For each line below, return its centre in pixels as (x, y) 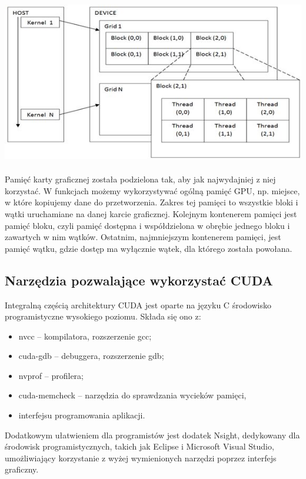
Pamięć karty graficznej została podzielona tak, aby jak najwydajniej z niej (140, 179)
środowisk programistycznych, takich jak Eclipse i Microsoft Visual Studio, (139, 446)
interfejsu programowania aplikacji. (82, 415)
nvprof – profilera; (51, 375)
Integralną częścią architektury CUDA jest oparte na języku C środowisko (138, 305)
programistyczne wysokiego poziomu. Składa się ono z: (103, 316)
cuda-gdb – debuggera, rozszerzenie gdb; (91, 356)
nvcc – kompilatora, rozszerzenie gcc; (85, 336)
